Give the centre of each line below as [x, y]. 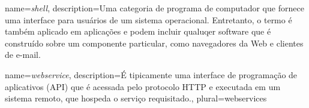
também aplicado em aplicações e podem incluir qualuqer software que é [138, 31]
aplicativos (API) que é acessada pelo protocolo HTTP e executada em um [143, 86]
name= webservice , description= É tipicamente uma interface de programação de [151, 74]
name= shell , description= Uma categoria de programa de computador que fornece [154, 8]
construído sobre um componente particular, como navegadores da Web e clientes [154, 43]
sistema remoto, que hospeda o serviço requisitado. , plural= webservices [136, 98]
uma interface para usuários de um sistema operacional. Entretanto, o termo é [148, 19]
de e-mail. [23, 55]
